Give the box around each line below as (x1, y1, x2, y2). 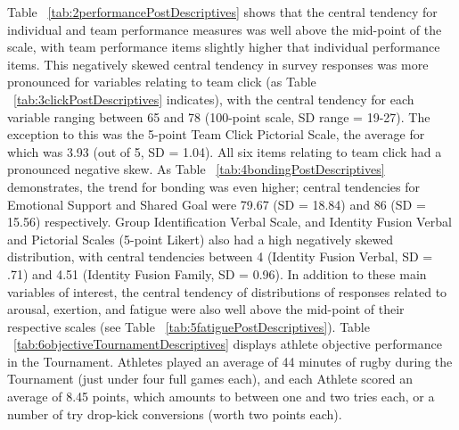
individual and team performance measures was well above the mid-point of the (7, 20, 442, 38)
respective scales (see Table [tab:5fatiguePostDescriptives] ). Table (7, 317, 370, 335)
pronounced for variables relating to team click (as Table (7, 72, 316, 91)
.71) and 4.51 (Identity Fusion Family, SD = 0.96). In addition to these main (7, 264, 427, 283)
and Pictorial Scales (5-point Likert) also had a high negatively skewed (7, 229, 394, 248)
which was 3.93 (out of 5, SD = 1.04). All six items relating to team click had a (7, 142, 442, 161)
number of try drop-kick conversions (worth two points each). (7, 404, 342, 423)
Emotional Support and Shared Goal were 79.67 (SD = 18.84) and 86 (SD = (7, 194, 426, 213)
